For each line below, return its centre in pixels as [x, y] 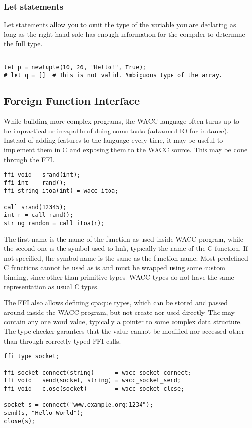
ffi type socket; [32, 356]
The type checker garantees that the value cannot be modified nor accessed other [124, 331]
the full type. [23, 43]
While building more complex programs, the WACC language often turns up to [122, 121]
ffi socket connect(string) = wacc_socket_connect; [98, 372]
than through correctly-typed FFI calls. [63, 340]
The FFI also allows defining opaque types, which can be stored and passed [116, 303]
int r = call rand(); [39, 215]
